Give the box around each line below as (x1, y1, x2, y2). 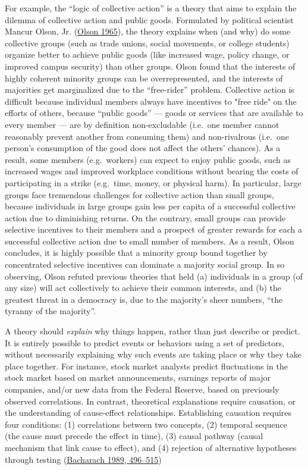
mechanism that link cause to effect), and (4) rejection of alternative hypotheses (5, 441, 297, 453)
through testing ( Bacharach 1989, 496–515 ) (5, 453, 162, 465)
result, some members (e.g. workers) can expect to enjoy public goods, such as (5, 153, 291, 165)
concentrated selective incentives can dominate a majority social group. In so (5, 258, 285, 271)
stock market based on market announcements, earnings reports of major (5, 371, 271, 384)
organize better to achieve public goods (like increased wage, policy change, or (5, 48, 290, 61)
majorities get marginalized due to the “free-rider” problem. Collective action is (5, 83, 294, 96)
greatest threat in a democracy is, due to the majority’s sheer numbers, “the (5, 293, 283, 305)
